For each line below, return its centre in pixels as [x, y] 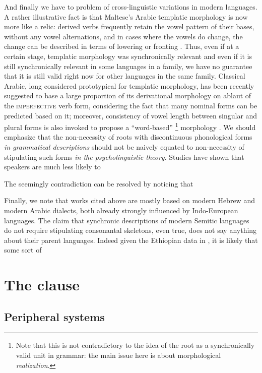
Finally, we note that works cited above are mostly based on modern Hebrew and [129, 200]
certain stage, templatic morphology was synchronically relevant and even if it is [128, 56]
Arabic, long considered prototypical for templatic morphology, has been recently [129, 85]
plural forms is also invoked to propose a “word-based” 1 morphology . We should [130, 126]
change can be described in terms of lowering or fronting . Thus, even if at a [122, 46]
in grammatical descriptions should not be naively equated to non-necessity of [124, 146]
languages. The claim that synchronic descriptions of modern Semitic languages [127, 220]
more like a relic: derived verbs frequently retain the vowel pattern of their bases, [129, 26]
